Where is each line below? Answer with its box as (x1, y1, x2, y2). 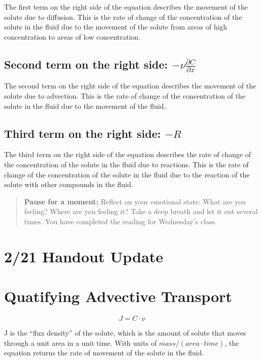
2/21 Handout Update (4, 246, 163, 266)
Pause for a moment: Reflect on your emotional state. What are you (24, 196, 246, 206)
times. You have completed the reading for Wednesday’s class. (24, 216, 217, 226)
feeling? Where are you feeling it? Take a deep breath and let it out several (24, 206, 258, 217)
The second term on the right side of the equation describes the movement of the (4, 80, 256, 91)
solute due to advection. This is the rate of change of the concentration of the (4, 91, 246, 101)
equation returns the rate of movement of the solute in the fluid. (4, 347, 204, 358)
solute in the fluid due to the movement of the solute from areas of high (4, 21, 227, 32)
